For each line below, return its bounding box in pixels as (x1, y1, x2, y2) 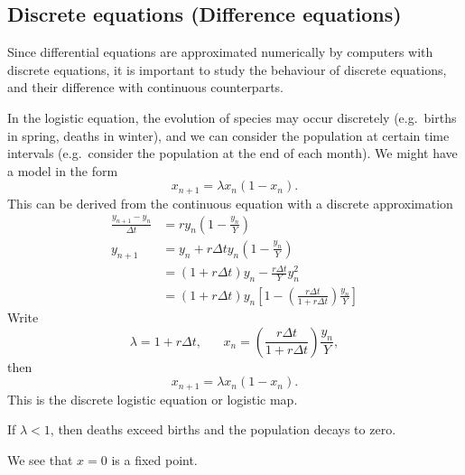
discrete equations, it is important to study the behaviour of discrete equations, (7, 60, 447, 79)
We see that (7, 450, 73, 469)
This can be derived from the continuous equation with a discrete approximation (7, 193, 453, 212)
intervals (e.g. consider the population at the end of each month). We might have (7, 144, 458, 163)
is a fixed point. (111, 450, 198, 469)
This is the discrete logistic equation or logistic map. (7, 389, 298, 408)
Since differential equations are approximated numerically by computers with (7, 42, 433, 61)
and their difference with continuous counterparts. (7, 78, 284, 97)
